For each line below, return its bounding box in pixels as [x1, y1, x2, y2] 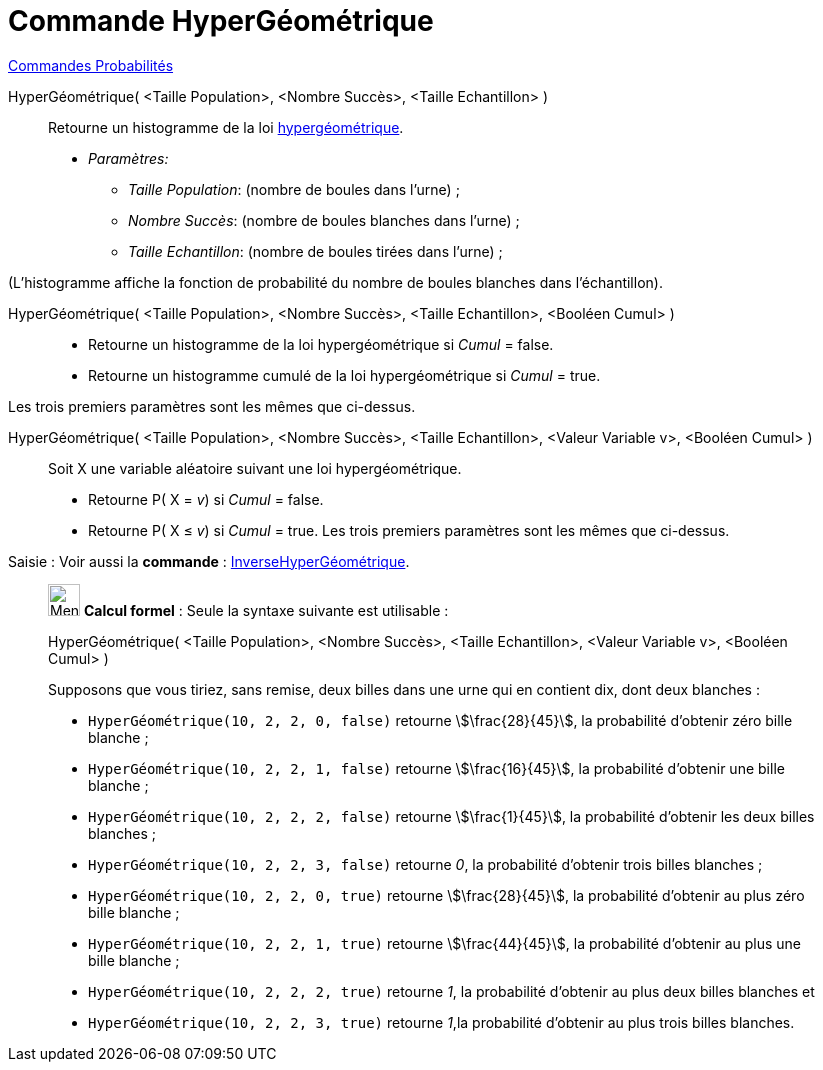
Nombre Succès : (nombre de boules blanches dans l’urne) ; [128, 211, 520, 229]
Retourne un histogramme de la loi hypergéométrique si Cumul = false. [88, 335, 554, 353]
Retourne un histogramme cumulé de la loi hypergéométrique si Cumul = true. [88, 366, 601, 384]
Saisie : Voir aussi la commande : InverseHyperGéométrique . [8, 552, 410, 570]
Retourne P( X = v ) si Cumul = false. [88, 490, 324, 508]
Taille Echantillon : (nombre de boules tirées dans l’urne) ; [128, 242, 503, 260]
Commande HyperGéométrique [8, 4, 434, 38]
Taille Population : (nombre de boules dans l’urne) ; [128, 180, 460, 198]
